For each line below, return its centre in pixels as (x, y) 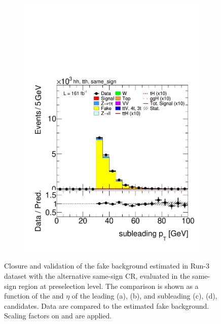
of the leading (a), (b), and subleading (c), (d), (144, 296)
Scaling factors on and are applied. (58, 316)
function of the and (34, 296)
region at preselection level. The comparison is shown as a (108, 286)
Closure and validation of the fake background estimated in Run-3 (107, 266)
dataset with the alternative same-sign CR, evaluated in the (97, 275)
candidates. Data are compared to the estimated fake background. (107, 305)
